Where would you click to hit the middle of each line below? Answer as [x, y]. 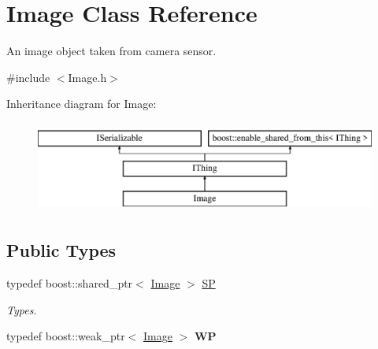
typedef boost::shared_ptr [70, 283]
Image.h [87, 77]
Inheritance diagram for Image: [82, 104]
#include [28, 77]
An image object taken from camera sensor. [111, 51]
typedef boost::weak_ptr [66, 336]
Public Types [61, 250]
